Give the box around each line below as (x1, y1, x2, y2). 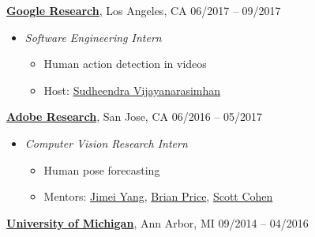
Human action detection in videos (43, 55, 207, 72)
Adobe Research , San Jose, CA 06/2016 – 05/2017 (6, 108, 263, 125)
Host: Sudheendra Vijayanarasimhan (43, 81, 221, 98)
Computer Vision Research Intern (24, 134, 188, 151)
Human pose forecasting (43, 161, 160, 178)
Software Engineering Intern (24, 28, 162, 45)
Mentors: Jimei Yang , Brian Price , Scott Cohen (43, 188, 273, 205)
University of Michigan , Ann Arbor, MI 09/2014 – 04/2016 (6, 214, 309, 231)
